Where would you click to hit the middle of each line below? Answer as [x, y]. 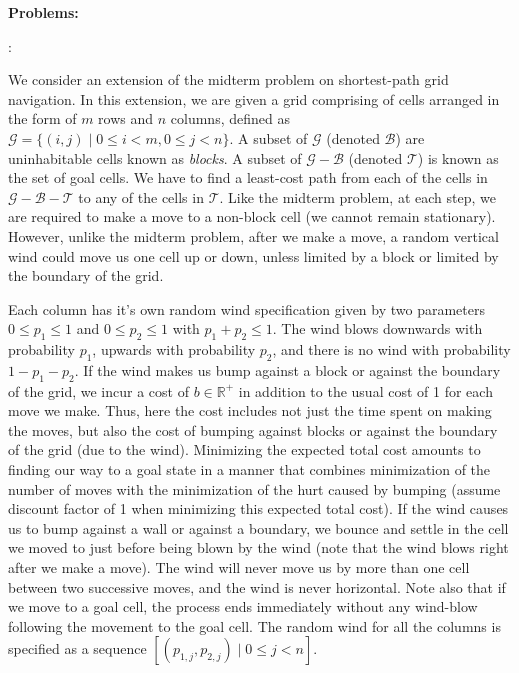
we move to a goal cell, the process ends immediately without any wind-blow [243, 606]
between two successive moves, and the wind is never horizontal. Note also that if [257, 586]
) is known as [458, 157]
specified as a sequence [77, 648]
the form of [42, 118]
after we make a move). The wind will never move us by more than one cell [239, 567]
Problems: [43, 12]
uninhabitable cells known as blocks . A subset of [155, 157]
